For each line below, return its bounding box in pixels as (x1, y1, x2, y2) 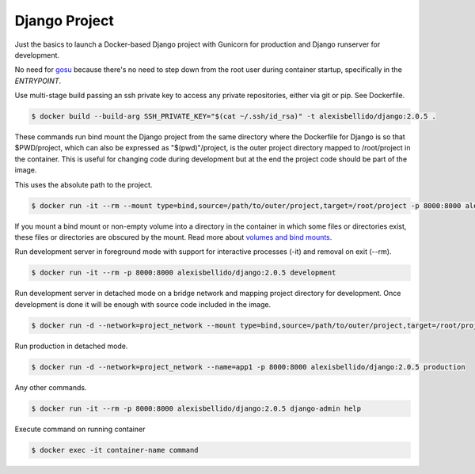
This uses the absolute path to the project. (14, 180, 153, 189)
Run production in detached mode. (14, 341, 128, 351)
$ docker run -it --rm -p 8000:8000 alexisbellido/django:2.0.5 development (31, 268, 336, 277)
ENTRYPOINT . (14, 76, 62, 85)
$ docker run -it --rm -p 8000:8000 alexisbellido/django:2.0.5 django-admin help (31, 404, 362, 413)
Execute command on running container (14, 424, 146, 434)
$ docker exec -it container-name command (31, 446, 199, 454)
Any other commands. (14, 382, 87, 392)
